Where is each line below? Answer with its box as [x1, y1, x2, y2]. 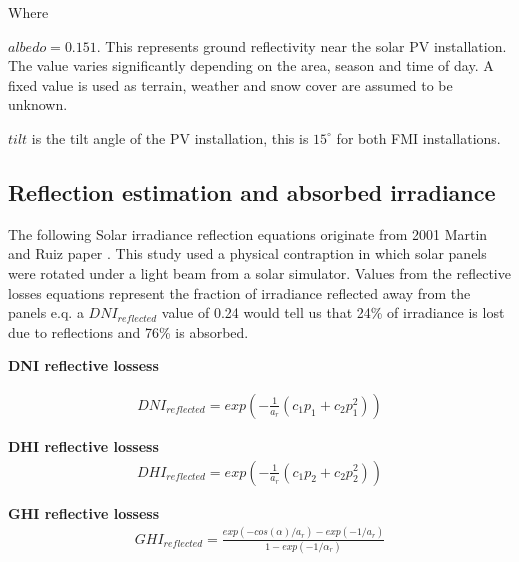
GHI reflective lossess [8, 502, 160, 523]
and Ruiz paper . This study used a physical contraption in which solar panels [8, 243, 487, 264]
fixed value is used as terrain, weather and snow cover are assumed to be [8, 74, 453, 95]
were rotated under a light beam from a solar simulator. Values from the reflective [8, 262, 511, 283]
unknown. [8, 94, 68, 115]
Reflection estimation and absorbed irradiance [8, 176, 496, 207]
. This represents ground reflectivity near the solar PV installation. [96, 35, 507, 56]
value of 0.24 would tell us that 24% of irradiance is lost [161, 302, 505, 323]
